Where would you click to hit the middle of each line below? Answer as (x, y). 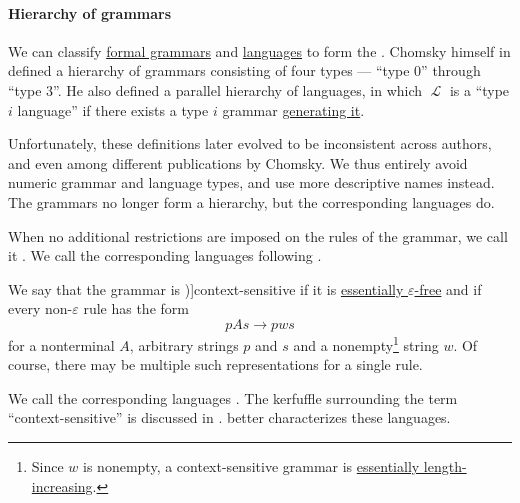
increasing (62, 485)
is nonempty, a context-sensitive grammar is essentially (251, 465)
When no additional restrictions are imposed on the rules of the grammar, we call (258, 235)
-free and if (448, 288)
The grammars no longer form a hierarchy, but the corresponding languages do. (251, 201)
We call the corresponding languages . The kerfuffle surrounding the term (233, 397)
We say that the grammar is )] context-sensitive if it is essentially (206, 288)
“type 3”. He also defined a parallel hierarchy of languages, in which (215, 89)
